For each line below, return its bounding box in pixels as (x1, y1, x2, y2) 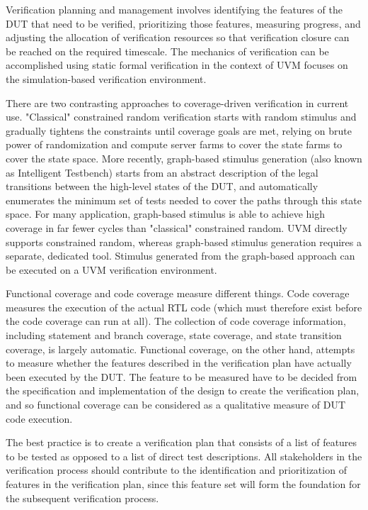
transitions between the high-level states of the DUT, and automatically (6, 179, 318, 194)
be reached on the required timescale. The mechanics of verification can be (6, 43, 329, 58)
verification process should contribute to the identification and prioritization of (6, 462, 347, 477)
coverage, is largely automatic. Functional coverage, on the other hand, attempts (6, 341, 355, 356)
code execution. (6, 411, 73, 426)
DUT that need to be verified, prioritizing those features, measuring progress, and (6, 16, 361, 31)
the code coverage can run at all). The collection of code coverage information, (6, 314, 346, 328)
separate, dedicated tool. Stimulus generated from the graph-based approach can (6, 248, 355, 263)
